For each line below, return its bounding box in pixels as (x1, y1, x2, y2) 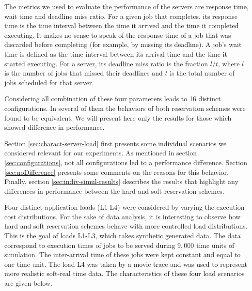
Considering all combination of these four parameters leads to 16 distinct (4, 93, 221, 104)
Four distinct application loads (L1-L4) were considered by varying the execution (4, 202, 245, 212)
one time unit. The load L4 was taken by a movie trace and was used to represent (4, 259, 248, 269)
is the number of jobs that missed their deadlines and (4, 68, 163, 78)
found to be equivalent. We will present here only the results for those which (4, 112, 232, 123)
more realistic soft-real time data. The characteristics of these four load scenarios (4, 268, 245, 278)
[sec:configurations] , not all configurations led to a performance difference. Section (4, 157, 247, 167)
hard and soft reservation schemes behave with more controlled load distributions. (4, 221, 248, 231)
